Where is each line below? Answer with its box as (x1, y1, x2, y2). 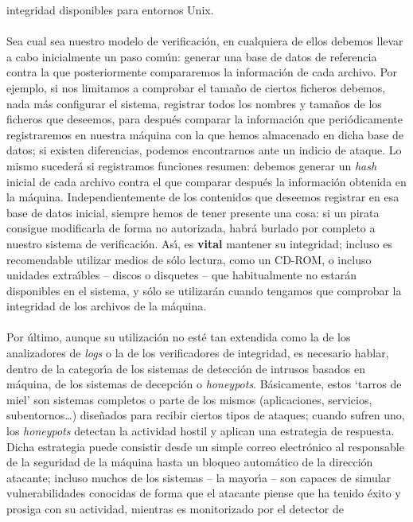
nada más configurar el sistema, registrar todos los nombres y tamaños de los (6, 95, 382, 111)
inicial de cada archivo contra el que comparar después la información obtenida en (6, 173, 407, 189)
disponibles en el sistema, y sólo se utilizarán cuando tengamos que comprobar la (6, 282, 402, 298)
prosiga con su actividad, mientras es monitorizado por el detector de (6, 501, 344, 516)
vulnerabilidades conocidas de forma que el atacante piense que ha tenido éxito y (6, 485, 401, 501)
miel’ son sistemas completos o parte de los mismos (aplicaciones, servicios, (6, 391, 372, 407)
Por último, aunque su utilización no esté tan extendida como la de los (6, 329, 351, 345)
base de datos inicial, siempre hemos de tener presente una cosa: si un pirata (6, 204, 380, 220)
